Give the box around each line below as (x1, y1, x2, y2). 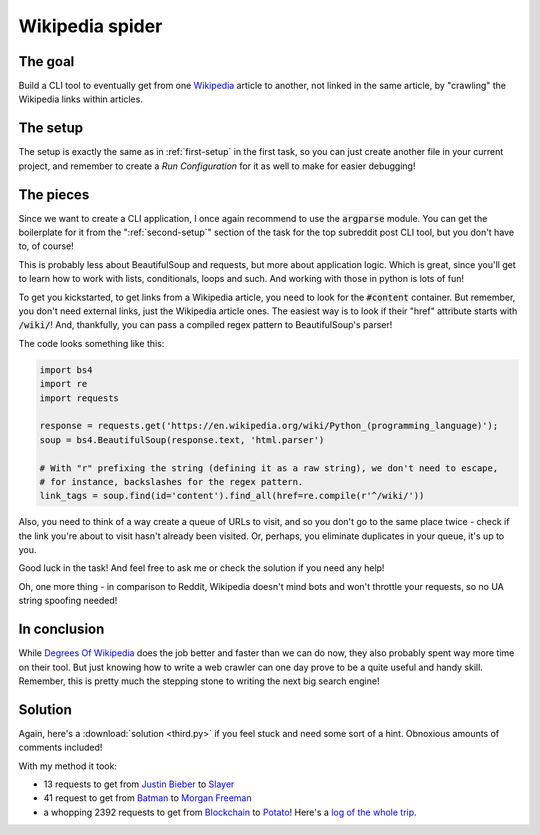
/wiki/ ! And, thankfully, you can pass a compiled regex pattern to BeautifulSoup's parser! (18, 319, 393, 331)
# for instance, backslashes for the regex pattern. (39, 476, 304, 487)
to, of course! (18, 240, 74, 252)
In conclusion (18, 621, 105, 638)
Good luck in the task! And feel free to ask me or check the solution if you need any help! (18, 562, 385, 574)
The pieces (18, 186, 90, 203)
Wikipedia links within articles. (18, 93, 144, 105)
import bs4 (39, 364, 93, 375)
